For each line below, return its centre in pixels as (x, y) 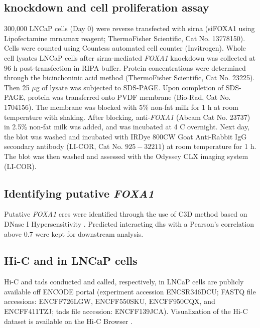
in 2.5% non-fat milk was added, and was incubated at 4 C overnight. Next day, (127, 127)
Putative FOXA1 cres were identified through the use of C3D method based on (126, 214)
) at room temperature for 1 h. (209, 146)
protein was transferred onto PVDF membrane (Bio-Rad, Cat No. (129, 97)
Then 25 (17, 87)
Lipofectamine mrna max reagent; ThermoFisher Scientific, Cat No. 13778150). (125, 38)
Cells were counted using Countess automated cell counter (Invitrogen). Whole (125, 48)
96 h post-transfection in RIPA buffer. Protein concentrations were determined (125, 67)
